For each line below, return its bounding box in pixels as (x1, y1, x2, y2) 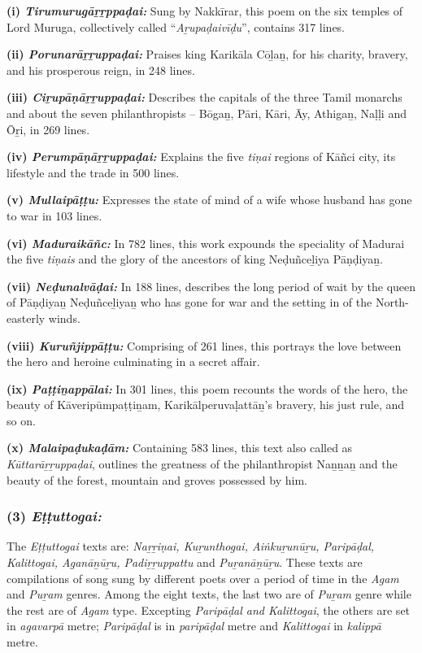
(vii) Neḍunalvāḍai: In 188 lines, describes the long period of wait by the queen (7, 277, 416, 294)
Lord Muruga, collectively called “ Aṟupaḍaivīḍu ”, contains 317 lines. (7, 18, 346, 35)
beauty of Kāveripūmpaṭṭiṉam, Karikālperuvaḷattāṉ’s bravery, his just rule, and (7, 396, 405, 413)
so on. (7, 411, 36, 429)
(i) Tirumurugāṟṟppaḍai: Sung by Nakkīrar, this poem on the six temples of (7, 2, 403, 19)
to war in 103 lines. (7, 207, 102, 224)
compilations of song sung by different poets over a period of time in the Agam (7, 569, 399, 586)
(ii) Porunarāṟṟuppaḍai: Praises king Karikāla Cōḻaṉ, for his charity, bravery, (7, 46, 408, 63)
